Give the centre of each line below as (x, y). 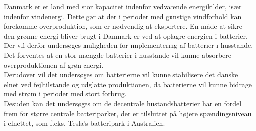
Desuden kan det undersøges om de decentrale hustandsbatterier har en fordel (123, 103)
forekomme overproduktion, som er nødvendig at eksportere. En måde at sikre (123, 26)
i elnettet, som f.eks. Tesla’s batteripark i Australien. (85, 123)
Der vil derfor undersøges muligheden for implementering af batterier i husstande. (128, 45)
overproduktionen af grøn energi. (54, 65)
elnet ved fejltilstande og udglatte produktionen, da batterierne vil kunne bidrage (128, 84)
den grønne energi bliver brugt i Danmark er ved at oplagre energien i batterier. (126, 35)
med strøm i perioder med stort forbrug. (65, 94)
